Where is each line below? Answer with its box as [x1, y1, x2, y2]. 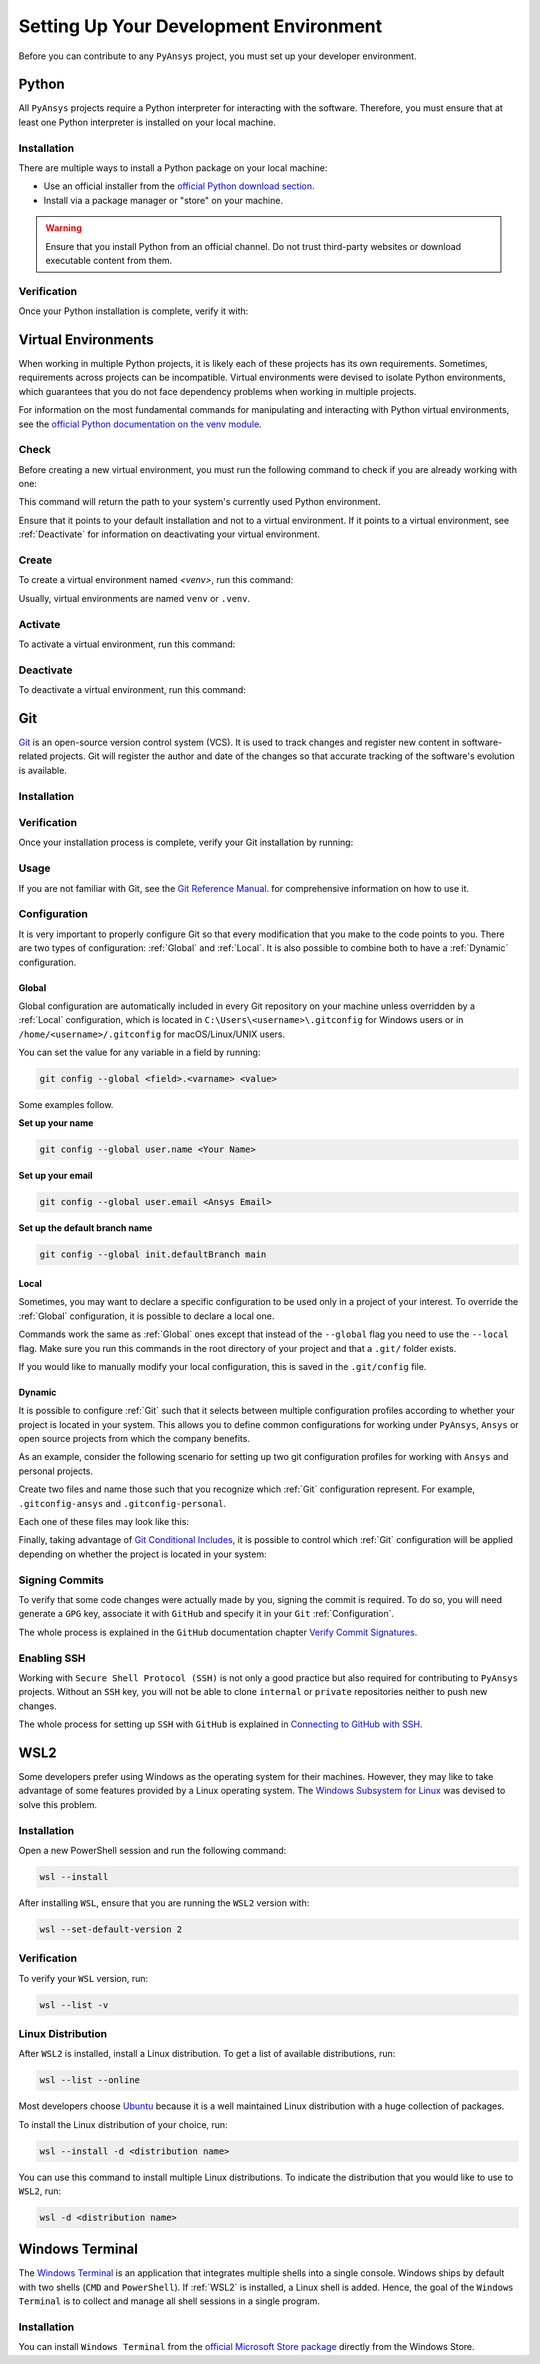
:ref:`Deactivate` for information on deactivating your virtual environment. [18, 528, 320, 540]
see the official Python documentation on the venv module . [18, 418, 262, 430]
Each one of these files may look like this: [18, 1516, 190, 1528]
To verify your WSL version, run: [18, 1972, 149, 1984]
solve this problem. [18, 1798, 97, 1810]
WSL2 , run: [18, 2185, 62, 2197]
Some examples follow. [18, 1099, 114, 1111]
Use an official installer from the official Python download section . [43, 180, 315, 192]
